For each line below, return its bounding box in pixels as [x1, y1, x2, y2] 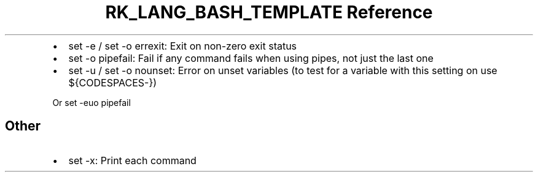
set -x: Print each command [68, 154, 197, 167]
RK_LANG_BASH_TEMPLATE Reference [105, 2, 433, 23]
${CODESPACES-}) [68, 76, 157, 89]
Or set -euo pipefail [52, 97, 131, 108]
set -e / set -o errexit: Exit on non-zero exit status [68, 39, 297, 52]
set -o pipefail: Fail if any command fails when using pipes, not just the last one [68, 51, 434, 64]
